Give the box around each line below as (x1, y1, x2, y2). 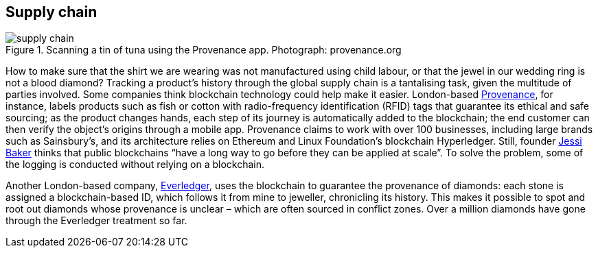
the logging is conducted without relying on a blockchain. (5, 158, 265, 171)
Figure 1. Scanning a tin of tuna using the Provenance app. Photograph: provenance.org (5, 44, 402, 56)
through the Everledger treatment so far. (5, 215, 187, 227)
